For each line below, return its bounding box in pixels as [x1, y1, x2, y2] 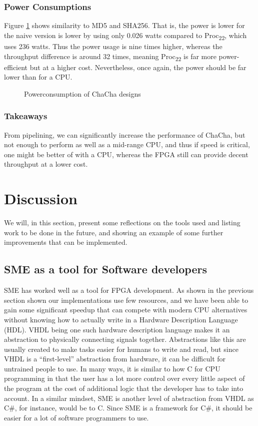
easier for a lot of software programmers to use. [4, 412, 149, 422]
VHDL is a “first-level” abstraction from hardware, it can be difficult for [4, 353, 226, 364]
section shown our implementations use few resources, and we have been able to [4, 294, 248, 305]
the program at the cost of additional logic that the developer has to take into [4, 383, 243, 393]
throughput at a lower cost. [4, 159, 88, 169]
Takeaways [4, 110, 47, 122]
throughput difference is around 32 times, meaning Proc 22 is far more [4, 51, 216, 63]
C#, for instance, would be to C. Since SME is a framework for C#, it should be [4, 402, 252, 413]
